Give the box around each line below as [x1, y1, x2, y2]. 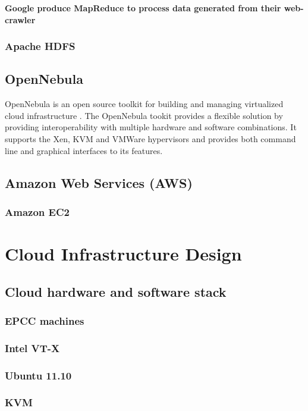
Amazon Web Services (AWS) [5, 173, 193, 192]
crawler [5, 13, 36, 26]
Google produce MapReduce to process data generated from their [5, 2, 281, 14]
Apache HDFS [5, 39, 76, 54]
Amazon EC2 [5, 204, 70, 219]
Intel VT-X [5, 340, 60, 355]
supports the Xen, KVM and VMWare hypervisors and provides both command [5, 133, 296, 145]
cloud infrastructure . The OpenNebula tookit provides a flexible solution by [5, 109, 283, 121]
